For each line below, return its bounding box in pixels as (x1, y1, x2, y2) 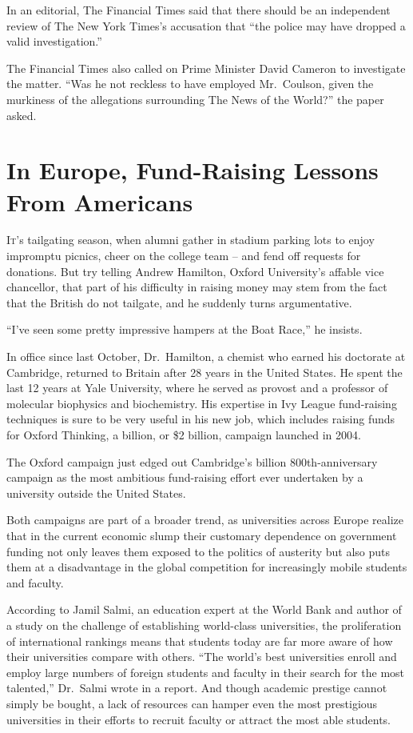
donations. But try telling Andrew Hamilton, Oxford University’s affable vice (6, 262, 384, 279)
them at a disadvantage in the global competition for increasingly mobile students (6, 559, 407, 575)
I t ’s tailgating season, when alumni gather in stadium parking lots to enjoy (6, 231, 375, 248)
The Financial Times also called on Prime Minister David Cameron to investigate (6, 59, 406, 76)
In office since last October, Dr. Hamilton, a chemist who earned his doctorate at (6, 348, 406, 365)
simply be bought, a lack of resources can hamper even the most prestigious (6, 695, 378, 711)
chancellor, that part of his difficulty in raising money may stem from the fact (6, 278, 387, 295)
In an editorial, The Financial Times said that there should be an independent (6, 2, 391, 18)
